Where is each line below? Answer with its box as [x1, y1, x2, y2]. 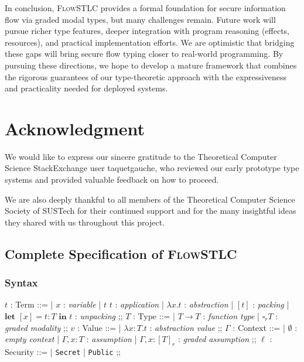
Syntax [5, 275, 38, 290]
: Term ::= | [10, 298, 53, 310]
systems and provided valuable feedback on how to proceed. [5, 173, 219, 186]
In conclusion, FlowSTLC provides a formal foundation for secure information [5, 2, 286, 13]
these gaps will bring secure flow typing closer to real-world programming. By [5, 47, 283, 60]
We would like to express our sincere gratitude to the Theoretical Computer [5, 150, 277, 162]
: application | [115, 298, 164, 310]
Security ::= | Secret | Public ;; [5, 346, 121, 358]
